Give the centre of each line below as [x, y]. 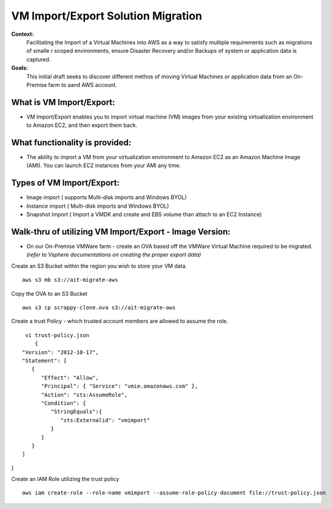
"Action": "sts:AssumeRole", [84, 395]
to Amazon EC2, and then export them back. [82, 125]
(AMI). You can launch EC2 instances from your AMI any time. [104, 166]
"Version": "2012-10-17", [61, 352]
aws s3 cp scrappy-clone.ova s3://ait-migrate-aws [99, 308]
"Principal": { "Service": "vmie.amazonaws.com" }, [120, 386]
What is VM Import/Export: [63, 102]
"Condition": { [63, 403]
